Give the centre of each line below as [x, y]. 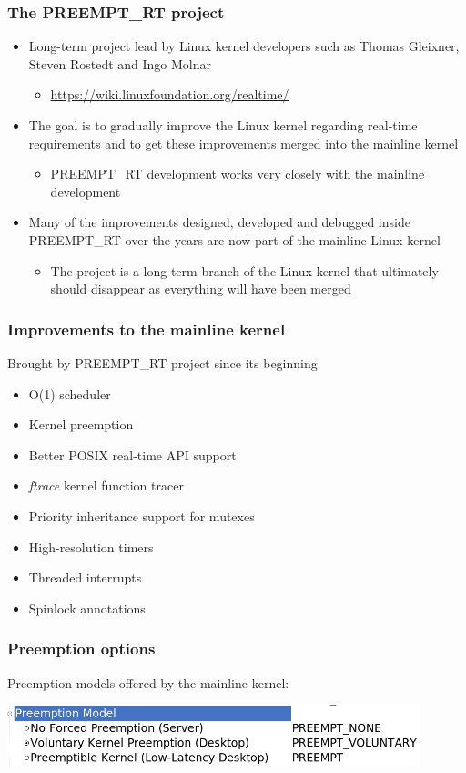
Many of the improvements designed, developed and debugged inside [219, 222]
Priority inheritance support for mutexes [142, 515]
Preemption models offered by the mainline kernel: [148, 682]
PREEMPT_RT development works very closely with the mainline [238, 174]
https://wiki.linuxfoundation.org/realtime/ [170, 94]
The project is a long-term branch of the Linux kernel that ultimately [244, 270]
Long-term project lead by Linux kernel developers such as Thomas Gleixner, [244, 46]
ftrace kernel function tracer [106, 485]
